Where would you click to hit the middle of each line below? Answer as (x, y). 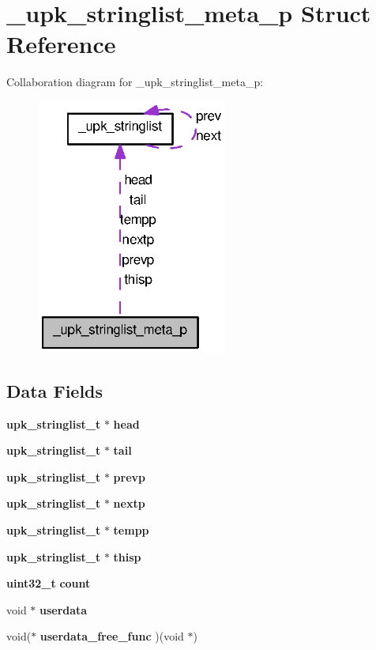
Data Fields (55, 390)
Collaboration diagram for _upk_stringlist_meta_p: (135, 82)
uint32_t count (49, 583)
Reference (61, 44)
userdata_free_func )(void (112, 636)
